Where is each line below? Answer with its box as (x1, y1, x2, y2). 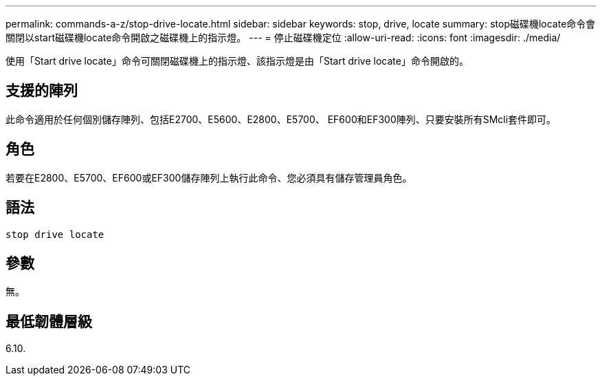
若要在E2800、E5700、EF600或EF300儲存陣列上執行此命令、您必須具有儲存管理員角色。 (5, 171, 412, 184)
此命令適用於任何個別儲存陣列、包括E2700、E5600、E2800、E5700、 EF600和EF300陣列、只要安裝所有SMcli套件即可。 (5, 113, 557, 125)
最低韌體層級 (5, 312, 92, 330)
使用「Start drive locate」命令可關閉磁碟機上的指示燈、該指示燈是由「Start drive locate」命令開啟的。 (5, 55, 469, 67)
